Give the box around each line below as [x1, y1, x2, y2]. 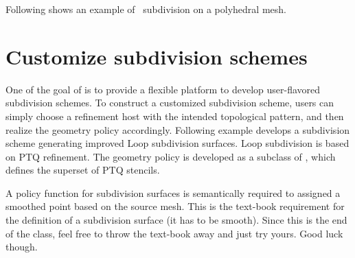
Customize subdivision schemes [5, 42, 308, 70]
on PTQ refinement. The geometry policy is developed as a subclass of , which [5, 149, 336, 163]
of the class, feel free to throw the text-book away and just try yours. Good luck [5, 226, 343, 240]
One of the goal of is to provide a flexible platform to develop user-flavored [5, 82, 321, 96]
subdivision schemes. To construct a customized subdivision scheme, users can [5, 95, 334, 110]
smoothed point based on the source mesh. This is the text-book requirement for [5, 199, 345, 213]
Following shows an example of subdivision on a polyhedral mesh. [5, 2, 286, 16]
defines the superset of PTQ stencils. [5, 163, 160, 177]
